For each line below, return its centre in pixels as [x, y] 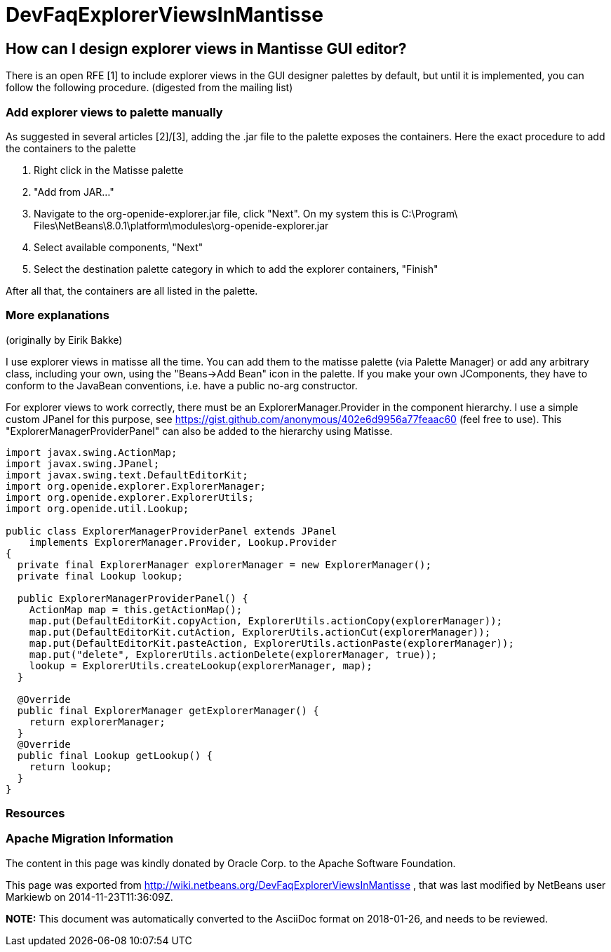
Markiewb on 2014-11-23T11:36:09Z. [89, 897]
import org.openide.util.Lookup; [98, 508]
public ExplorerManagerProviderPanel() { [133, 598]
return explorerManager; [97, 722]
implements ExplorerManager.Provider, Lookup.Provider [183, 542]
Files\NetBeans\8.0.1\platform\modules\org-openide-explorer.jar [181, 225]
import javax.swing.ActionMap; [92, 452]
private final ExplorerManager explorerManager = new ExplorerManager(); [224, 564]
